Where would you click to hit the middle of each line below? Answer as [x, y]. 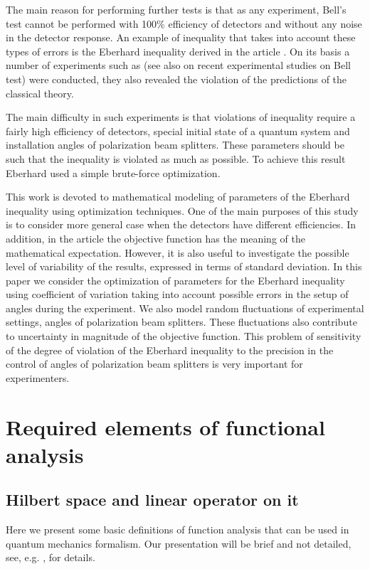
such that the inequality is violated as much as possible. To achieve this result [176, 158]
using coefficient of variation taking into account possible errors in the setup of [177, 294]
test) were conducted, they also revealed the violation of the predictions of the [176, 79]
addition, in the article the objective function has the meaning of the [155, 238]
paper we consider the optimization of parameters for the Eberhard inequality [175, 280]
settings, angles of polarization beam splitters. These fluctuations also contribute [181, 322]
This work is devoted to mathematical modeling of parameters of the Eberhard [178, 197]
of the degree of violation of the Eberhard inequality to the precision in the [170, 350]
